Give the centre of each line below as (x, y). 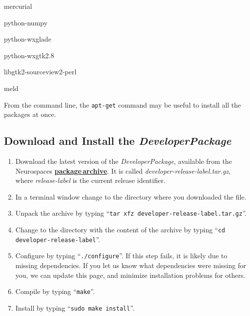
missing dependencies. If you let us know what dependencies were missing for (131, 265)
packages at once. (30, 114)
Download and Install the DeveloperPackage (118, 141)
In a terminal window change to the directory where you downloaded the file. (131, 196)
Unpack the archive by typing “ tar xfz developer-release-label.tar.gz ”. (131, 213)
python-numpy (26, 22)
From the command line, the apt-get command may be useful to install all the (123, 104)
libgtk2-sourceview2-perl (40, 72)
